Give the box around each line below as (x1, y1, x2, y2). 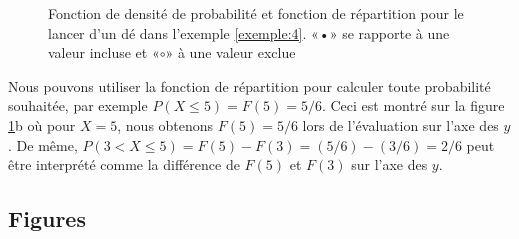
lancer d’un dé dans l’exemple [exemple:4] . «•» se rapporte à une (48, 22, 450, 43)
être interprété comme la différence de (8, 154, 240, 175)
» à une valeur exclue (165, 42, 296, 63)
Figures (8, 203, 86, 234)
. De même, (8, 134, 78, 155)
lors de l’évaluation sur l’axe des (302, 114, 499, 135)
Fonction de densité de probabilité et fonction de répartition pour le (48, 3, 464, 23)
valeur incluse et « (48, 42, 160, 63)
